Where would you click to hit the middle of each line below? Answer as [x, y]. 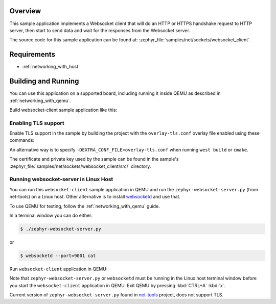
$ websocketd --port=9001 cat [58, 256]
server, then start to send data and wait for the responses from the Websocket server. [100, 30]
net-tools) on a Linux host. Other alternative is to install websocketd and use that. [95, 197]
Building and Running [44, 81]
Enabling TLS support [37, 123]
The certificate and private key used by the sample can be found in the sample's [94, 159]
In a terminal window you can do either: [51, 215]
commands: [22, 140]
